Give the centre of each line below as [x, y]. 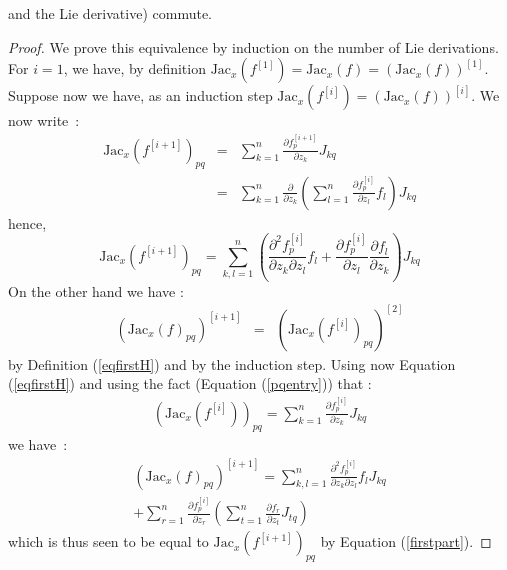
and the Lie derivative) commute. [110, 13]
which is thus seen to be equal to [108, 541]
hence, [27, 222]
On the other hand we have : [96, 290]
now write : [44, 120]
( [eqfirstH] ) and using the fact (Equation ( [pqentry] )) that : [190, 383]
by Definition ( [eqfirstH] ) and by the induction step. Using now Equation [232, 363]
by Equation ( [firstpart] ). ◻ [406, 541]
